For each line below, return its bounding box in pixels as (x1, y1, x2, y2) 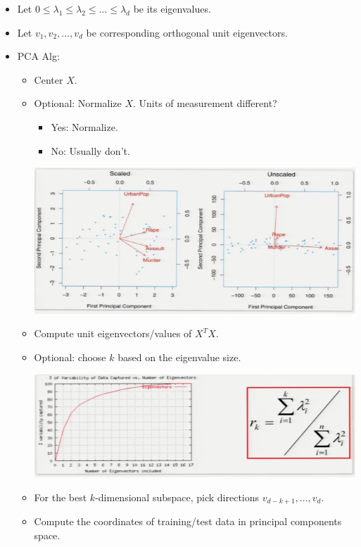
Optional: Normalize (34, 96, 122, 111)
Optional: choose (34, 349, 106, 364)
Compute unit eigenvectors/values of (34, 326, 192, 341)
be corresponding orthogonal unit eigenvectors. (86, 25, 288, 39)
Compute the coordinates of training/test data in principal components (34, 514, 342, 529)
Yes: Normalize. (51, 119, 118, 134)
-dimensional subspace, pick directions (95, 489, 260, 504)
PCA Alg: (17, 49, 60, 63)
